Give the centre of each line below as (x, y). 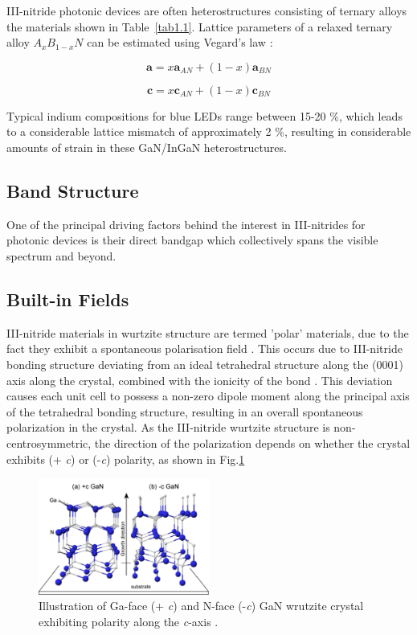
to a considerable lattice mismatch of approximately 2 (139, 131)
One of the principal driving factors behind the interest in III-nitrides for (186, 224)
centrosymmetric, (49, 442)
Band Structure (73, 190)
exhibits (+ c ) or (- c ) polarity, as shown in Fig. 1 (126, 459)
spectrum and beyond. (61, 255)
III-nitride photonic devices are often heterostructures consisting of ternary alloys (207, 10)
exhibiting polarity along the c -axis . (129, 621)
